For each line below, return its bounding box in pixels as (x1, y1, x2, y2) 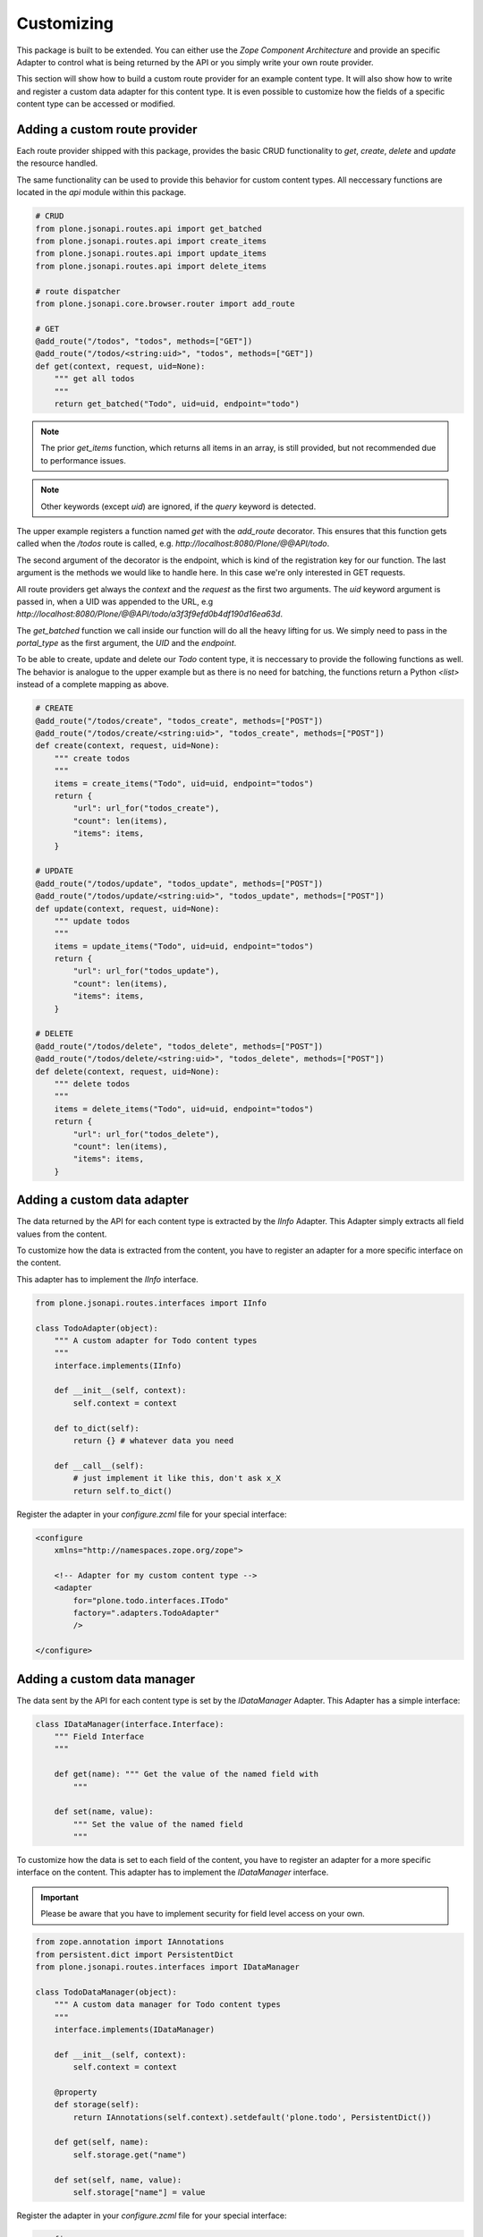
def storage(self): (54, 2099, 140, 2110)
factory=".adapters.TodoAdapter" (72, 1607, 220, 1618)
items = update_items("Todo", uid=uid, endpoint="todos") (54, 940, 314, 951)
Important (40, 1892, 80, 1902)
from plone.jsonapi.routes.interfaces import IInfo (35, 1297, 267, 1308)
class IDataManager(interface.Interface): (35, 1719, 225, 1729)
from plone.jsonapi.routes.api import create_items (35, 235, 267, 246)
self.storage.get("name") (72, 2149, 187, 2160)
